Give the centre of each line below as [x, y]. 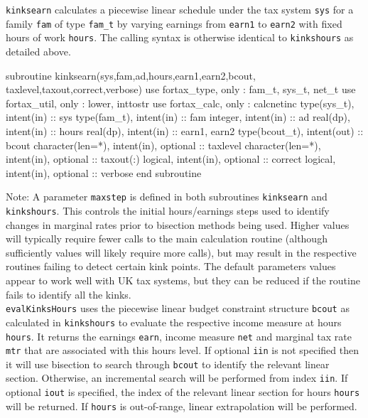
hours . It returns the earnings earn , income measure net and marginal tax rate [179, 336]
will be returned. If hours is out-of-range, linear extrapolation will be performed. [182, 406]
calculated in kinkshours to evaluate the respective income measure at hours [174, 322]
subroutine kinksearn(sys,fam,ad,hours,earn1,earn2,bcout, [131, 75]
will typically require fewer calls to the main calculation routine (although [167, 239]
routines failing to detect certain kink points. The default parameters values [171, 266]
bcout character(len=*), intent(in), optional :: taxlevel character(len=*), [163, 145]
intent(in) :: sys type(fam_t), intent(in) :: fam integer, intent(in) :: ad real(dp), [178, 117]
